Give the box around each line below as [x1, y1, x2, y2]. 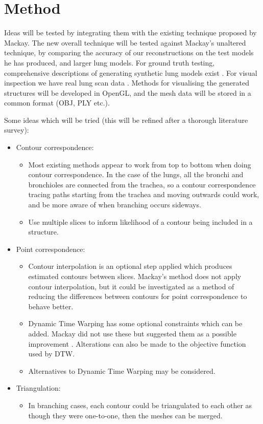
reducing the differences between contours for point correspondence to [28, 291, 247, 302]
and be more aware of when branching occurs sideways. [28, 199, 201, 210]
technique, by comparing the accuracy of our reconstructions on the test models [4, 47, 254, 58]
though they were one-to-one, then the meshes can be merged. [28, 410, 223, 420]
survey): [4, 124, 29, 135]
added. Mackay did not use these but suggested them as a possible [28, 328, 236, 338]
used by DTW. [28, 348, 75, 359]
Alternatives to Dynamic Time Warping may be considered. [28, 365, 216, 376]
